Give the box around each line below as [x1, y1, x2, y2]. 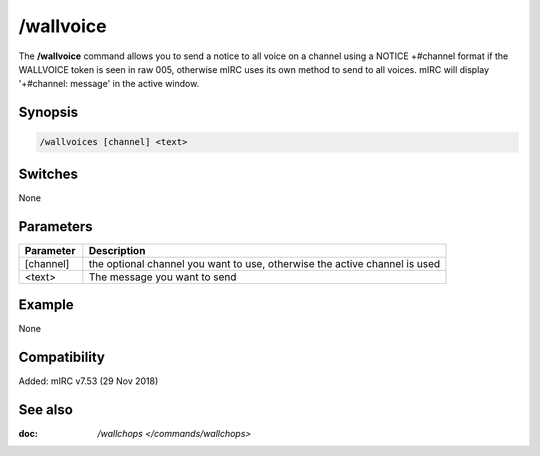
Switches [18, 165, 79, 182]
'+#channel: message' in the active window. [18, 78, 200, 90]
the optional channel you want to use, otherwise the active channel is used [88, 256, 441, 270]
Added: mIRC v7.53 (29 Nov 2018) [18, 375, 159, 387]
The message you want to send [88, 270, 237, 284]
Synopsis [18, 104, 79, 121]
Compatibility [18, 349, 105, 366]
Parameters [18, 218, 93, 235]
